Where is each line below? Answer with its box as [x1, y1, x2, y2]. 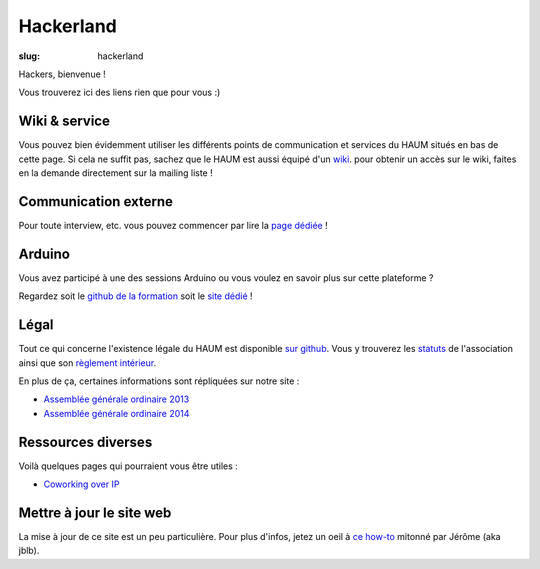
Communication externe [18, 193, 174, 210]
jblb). [18, 545, 40, 557]
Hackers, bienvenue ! [18, 68, 107, 80]
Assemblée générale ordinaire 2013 [43, 393, 190, 405]
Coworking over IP [43, 478, 120, 490]
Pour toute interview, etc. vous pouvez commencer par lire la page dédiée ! [18, 219, 329, 231]
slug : [18, 50, 40, 62]
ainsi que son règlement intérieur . [18, 356, 157, 369]
